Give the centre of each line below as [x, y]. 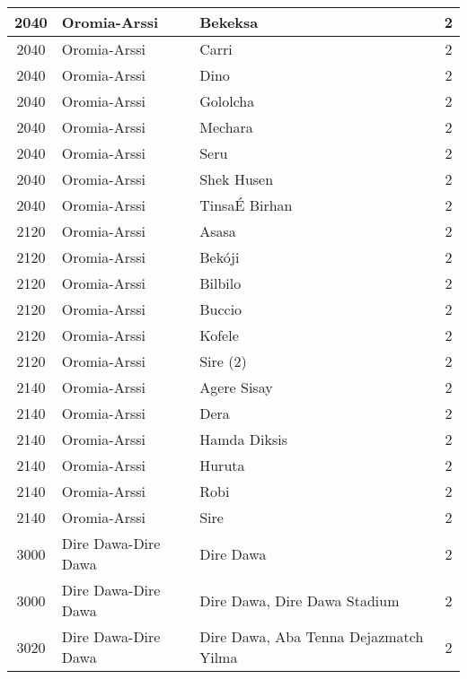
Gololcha [227, 101]
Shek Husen [237, 179]
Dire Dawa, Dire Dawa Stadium [300, 600]
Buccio [221, 309]
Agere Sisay [236, 387]
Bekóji [220, 257]
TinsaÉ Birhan [246, 205]
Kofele [219, 335]
